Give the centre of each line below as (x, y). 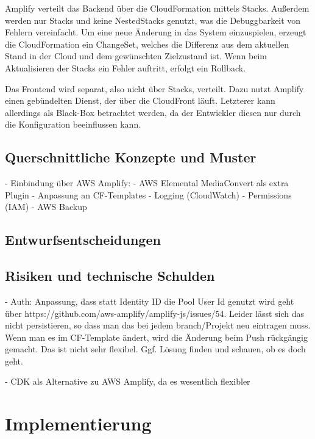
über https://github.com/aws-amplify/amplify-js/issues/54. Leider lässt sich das (155, 313)
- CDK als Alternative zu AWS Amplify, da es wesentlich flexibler (128, 381)
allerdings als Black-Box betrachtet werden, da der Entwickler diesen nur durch (153, 112)
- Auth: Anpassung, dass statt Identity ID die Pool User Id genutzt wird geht (150, 301)
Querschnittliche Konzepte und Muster (131, 157)
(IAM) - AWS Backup (46, 207)
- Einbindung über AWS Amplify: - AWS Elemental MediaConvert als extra (147, 183)
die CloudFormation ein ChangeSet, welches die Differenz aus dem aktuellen (147, 44)
